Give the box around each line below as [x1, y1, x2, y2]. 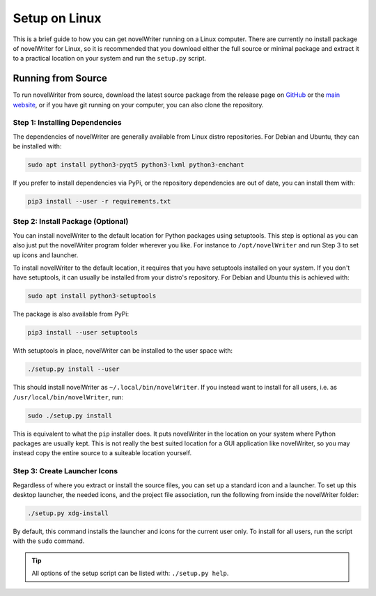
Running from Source [13, 72, 108, 84]
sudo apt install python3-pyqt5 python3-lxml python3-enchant [27, 161, 244, 169]
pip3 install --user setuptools [27, 328, 139, 337]
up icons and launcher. [13, 251, 79, 259]
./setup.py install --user [27, 365, 120, 373]
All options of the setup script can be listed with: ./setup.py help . [31, 569, 229, 578]
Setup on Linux [13, 10, 102, 26]
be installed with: [13, 142, 62, 151]
